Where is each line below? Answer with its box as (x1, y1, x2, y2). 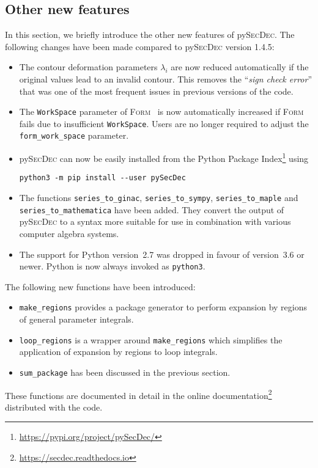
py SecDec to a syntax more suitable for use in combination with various (19, 215, 291, 228)
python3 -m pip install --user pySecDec (19, 174, 186, 183)
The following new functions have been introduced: (5, 280, 196, 293)
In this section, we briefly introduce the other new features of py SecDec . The (5, 28, 295, 41)
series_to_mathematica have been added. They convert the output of (19, 203, 284, 216)
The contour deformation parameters (19, 60, 158, 73)
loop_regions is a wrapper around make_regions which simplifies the (19, 333, 283, 346)
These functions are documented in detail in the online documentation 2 (5, 387, 272, 401)
